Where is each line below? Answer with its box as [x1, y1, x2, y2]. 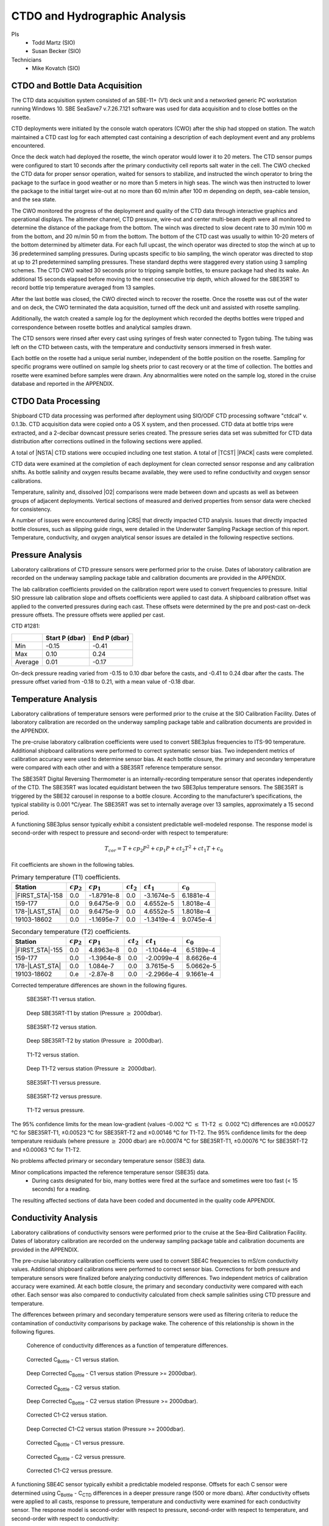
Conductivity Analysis [11, 1212, 98, 1223]
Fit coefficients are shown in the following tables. [11, 861, 135, 868]
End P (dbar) [92, 634, 130, 642]
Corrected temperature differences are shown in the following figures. [11, 982, 187, 989]
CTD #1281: [11, 623, 40, 630]
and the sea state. [11, 196, 57, 203]
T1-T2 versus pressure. [26, 1107, 85, 1114]
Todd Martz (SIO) [32, 38, 76, 46]
